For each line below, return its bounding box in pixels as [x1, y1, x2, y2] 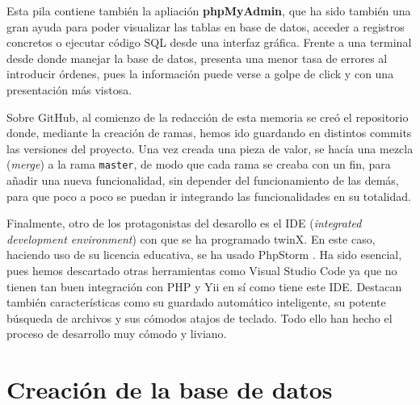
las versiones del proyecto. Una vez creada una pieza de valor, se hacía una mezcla [6, 140, 414, 157]
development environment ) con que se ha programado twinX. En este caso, [6, 230, 376, 247]
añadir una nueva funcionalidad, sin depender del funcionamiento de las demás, [6, 172, 399, 188]
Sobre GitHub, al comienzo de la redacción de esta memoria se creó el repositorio [6, 108, 409, 125]
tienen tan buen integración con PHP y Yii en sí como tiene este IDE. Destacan [6, 278, 402, 294]
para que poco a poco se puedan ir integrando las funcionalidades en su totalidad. [6, 187, 411, 204]
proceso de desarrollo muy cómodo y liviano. [6, 325, 227, 342]
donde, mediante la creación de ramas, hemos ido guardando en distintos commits [6, 124, 412, 141]
